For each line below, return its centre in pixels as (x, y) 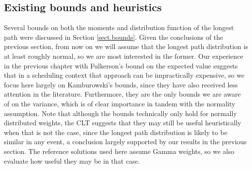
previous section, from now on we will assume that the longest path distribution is (126, 46)
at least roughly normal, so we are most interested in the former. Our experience (124, 56)
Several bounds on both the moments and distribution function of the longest (119, 27)
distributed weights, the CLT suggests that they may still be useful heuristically (123, 123)
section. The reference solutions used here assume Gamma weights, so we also (119, 151)
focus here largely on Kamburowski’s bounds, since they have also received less (121, 84)
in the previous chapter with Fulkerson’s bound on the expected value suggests (121, 65)
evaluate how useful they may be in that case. (72, 161)
